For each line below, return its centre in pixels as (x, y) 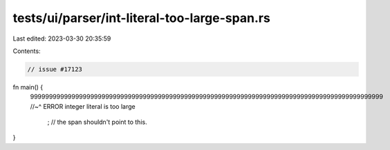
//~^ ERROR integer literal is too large (83, 106)
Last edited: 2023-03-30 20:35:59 (62, 39)
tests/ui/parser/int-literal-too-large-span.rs (142, 18)
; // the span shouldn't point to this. (98, 122)
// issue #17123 (55, 69)
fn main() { (28, 87)
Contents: (27, 51)
